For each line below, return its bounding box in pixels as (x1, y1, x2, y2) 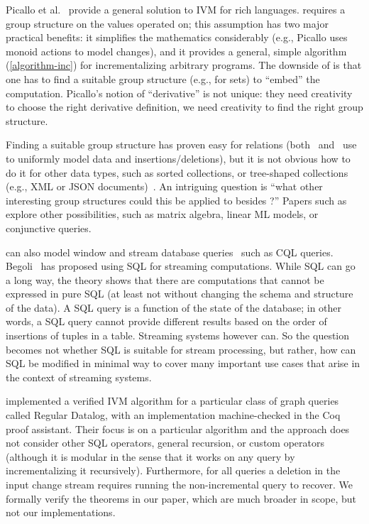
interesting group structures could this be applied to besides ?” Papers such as (6, 192, 347, 207)
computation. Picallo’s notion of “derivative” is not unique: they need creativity (6, 85, 353, 100)
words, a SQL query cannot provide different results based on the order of (6, 314, 327, 329)
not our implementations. (6, 505, 116, 520)
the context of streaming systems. (6, 369, 152, 384)
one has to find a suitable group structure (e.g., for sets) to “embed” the (6, 71, 320, 86)
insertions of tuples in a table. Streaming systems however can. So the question (6, 328, 350, 343)
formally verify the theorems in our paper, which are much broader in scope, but (6, 491, 356, 506)
